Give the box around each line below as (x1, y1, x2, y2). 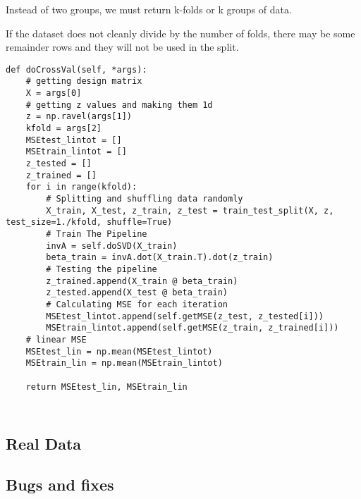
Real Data (6, 432, 82, 454)
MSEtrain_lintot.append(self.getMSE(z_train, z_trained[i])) (46, 323, 339, 333)
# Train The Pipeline (46, 228, 147, 239)
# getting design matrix (25, 76, 142, 87)
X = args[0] (25, 88, 82, 99)
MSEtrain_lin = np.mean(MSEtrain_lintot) (25, 358, 223, 369)
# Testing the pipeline (46, 264, 157, 274)
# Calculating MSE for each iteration (46, 299, 228, 309)
